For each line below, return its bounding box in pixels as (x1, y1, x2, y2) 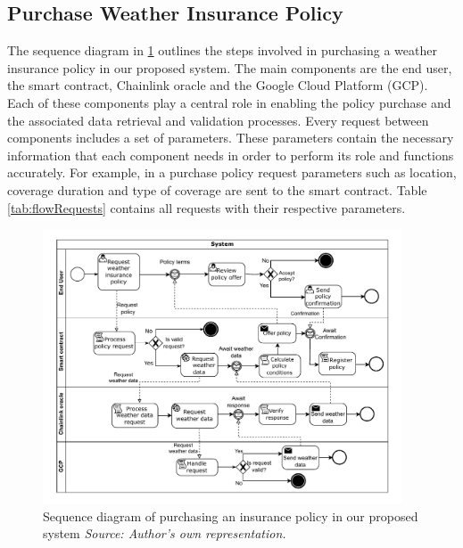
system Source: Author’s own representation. (43, 524, 286, 543)
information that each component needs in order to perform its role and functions (7, 145, 454, 164)
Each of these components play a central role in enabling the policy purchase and (7, 93, 451, 111)
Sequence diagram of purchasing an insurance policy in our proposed (43, 506, 418, 525)
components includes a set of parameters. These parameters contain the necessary (7, 128, 454, 147)
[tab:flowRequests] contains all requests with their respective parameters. (7, 198, 406, 217)
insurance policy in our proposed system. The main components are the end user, (7, 58, 452, 77)
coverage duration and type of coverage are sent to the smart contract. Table (7, 180, 427, 199)
